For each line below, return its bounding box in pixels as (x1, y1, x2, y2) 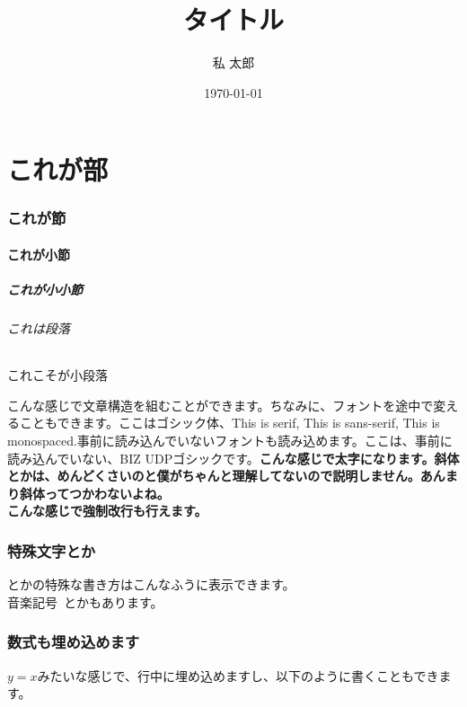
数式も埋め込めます (7, 631, 140, 653)
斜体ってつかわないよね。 (19, 483, 170, 502)
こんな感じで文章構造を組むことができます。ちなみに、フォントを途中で (7, 395, 434, 414)
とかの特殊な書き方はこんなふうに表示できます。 (7, 575, 295, 594)
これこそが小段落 (7, 366, 108, 384)
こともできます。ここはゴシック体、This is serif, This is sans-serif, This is (19, 413, 440, 432)
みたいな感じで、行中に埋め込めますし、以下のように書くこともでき (37, 666, 439, 685)
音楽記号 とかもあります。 (7, 592, 163, 611)
